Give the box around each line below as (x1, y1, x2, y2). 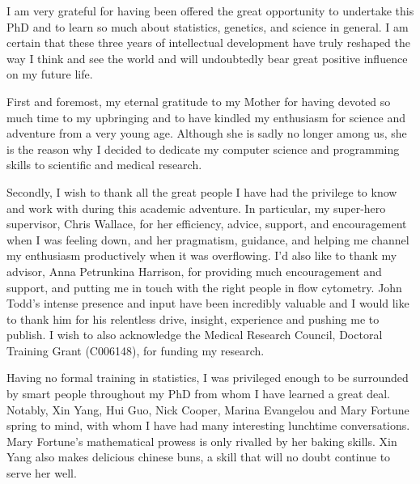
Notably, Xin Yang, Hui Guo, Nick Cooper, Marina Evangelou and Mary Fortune (6, 401, 409, 418)
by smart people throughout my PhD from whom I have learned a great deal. (6, 385, 390, 402)
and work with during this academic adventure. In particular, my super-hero (6, 199, 386, 216)
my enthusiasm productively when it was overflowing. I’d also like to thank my (6, 247, 397, 264)
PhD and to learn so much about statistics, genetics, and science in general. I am (6, 18, 409, 35)
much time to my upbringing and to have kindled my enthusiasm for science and (6, 108, 406, 125)
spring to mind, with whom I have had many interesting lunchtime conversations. (6, 417, 410, 434)
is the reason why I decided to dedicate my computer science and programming (6, 140, 400, 157)
